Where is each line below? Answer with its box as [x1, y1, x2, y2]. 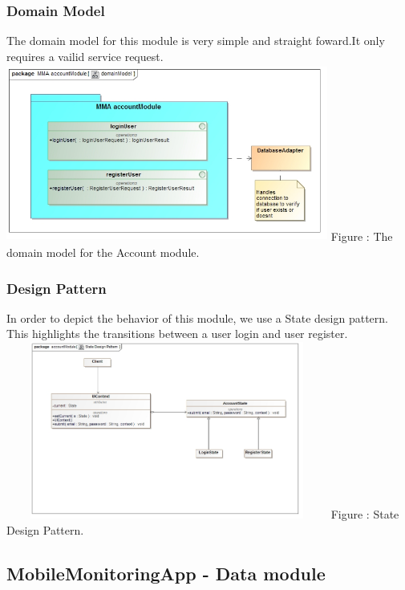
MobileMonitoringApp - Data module [6, 560, 326, 585]
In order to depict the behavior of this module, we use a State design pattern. [6, 309, 388, 326]
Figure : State [330, 506, 399, 522]
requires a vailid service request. [6, 47, 164, 64]
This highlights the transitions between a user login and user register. [6, 325, 348, 342]
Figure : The [330, 228, 393, 245]
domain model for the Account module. [6, 244, 200, 260]
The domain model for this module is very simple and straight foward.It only [6, 32, 385, 49]
